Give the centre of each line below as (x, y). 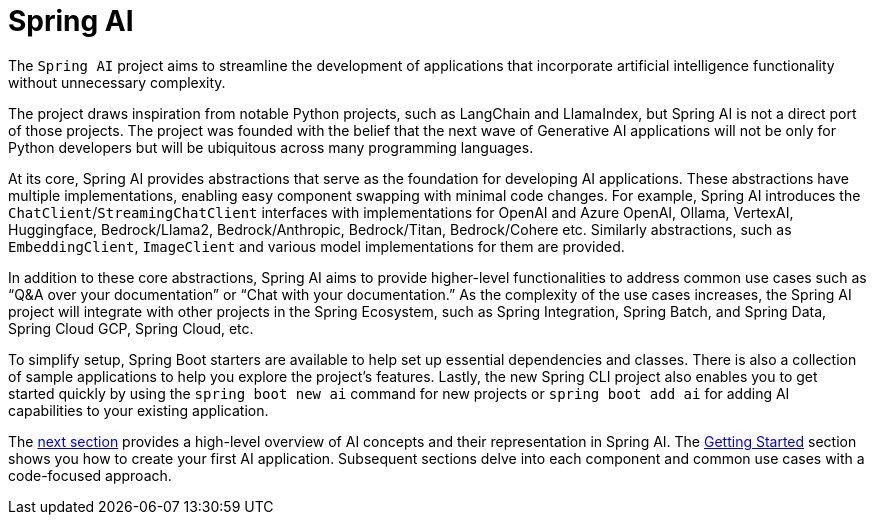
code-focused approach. (90, 475)
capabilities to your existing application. (138, 410)
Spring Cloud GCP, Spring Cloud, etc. (131, 328)
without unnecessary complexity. (117, 82)
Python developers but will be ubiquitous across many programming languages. (271, 147)
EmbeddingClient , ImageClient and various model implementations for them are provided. (316, 246)
